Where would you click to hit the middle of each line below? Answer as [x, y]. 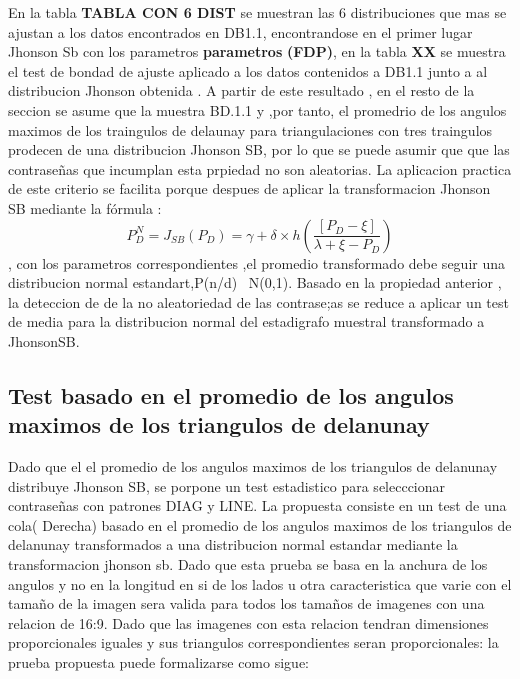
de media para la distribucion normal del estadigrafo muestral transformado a [246, 321]
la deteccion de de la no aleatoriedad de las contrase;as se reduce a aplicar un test [258, 301]
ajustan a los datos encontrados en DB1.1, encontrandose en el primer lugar [240, 31]
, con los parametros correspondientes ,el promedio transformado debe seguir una [256, 262]
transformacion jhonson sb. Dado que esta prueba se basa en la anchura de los [248, 564]
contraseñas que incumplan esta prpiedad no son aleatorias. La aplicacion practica [260, 168]
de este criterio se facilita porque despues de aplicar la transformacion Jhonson [249, 188]
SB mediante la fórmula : [85, 207]
